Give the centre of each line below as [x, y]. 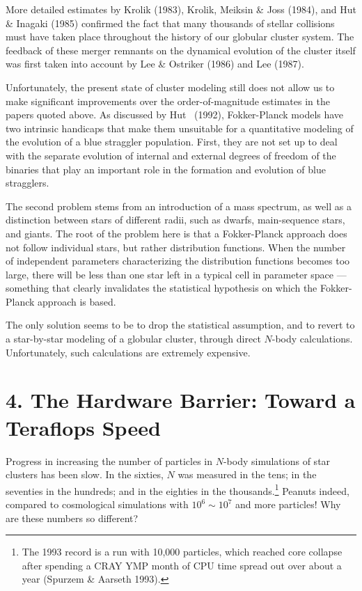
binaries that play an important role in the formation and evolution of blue [166, 169]
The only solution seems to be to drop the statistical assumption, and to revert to [180, 325]
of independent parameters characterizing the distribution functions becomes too [178, 261]
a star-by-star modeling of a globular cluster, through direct [133, 339]
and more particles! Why [288, 504]
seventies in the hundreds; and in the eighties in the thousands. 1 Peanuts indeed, [178, 489]
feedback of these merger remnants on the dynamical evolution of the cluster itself [181, 50]
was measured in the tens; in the [247, 474]
